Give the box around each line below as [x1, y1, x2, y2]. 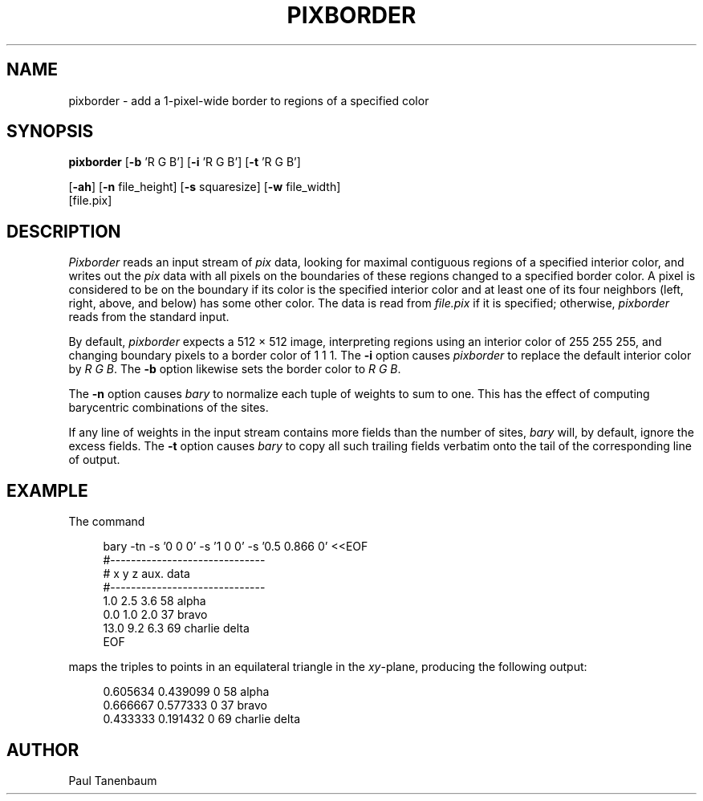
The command [68, 514, 145, 529]
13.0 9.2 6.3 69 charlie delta [103, 621, 250, 636]
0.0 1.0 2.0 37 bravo [103, 608, 208, 622]
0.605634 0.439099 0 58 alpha [103, 685, 270, 699]
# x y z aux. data [103, 567, 190, 581]
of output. [68, 453, 120, 467]
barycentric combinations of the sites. [68, 400, 269, 415]
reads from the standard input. [68, 310, 230, 324]
